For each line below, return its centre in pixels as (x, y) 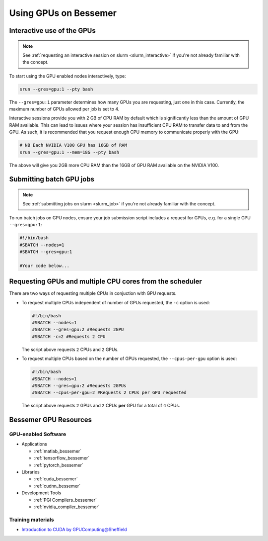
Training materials (32, 520)
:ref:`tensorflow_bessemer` (62, 458)
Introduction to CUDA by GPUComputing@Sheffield (74, 530)
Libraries (31, 472)
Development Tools (41, 493)
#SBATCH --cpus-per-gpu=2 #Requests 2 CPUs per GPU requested (109, 393)
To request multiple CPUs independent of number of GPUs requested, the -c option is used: (116, 302)
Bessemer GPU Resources (50, 420)
